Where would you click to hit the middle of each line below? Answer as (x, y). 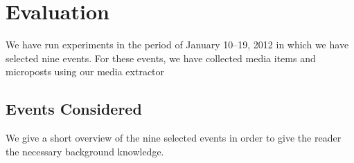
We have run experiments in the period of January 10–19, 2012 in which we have (177, 45)
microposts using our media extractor (85, 71)
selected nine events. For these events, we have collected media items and (161, 58)
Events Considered (74, 109)
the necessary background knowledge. (85, 151)
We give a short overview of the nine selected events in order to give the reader (174, 138)
